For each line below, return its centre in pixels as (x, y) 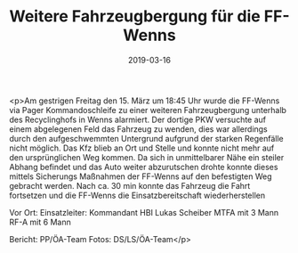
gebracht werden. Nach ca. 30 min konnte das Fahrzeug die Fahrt (130, 185)
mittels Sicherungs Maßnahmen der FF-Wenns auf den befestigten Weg (141, 176)
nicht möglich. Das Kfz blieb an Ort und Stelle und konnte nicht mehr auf (142, 148)
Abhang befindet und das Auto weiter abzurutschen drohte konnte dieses (144, 167)
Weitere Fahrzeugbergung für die (135, 16)
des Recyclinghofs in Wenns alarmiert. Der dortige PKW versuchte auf (138, 119)
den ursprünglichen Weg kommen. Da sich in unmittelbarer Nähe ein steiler (147, 157)
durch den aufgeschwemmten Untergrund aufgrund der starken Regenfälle (146, 138)
